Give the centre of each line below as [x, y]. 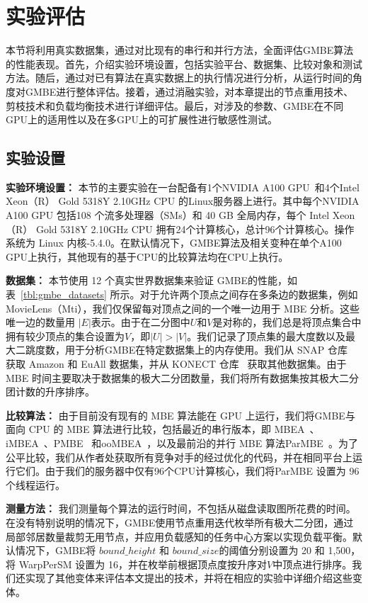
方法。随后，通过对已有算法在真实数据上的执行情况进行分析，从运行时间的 [179, 78]
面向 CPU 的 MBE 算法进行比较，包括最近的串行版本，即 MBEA [155, 429]
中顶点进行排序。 [312, 564]
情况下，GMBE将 [56, 550]
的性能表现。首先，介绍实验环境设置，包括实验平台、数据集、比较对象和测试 [184, 63]
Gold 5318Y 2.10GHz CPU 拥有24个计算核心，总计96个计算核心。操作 [195, 229]
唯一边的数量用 [40, 322]
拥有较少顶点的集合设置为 [65, 336]
